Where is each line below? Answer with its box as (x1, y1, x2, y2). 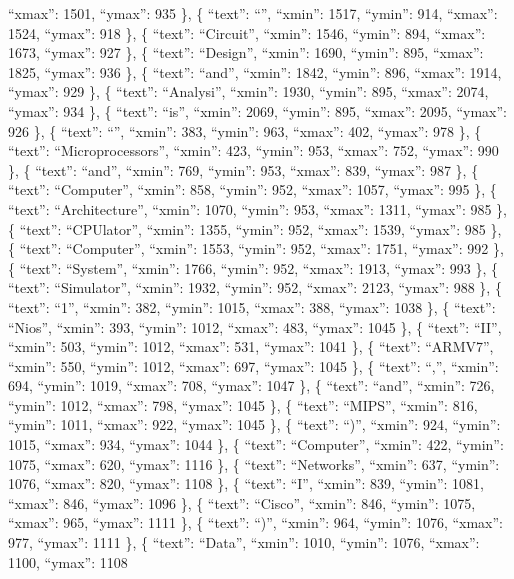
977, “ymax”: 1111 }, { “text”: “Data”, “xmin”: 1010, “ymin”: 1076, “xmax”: (8, 532, 480, 553)
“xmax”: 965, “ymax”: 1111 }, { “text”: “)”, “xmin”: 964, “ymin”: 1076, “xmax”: (8, 512, 504, 533)
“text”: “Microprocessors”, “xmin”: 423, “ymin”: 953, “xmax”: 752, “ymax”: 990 (8, 140, 499, 161)
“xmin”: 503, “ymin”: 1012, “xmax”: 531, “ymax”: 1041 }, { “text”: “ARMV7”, (8, 336, 494, 357)
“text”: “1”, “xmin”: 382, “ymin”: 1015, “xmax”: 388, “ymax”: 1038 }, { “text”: (8, 296, 496, 317)
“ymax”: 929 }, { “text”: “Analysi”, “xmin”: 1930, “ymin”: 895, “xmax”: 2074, (8, 81, 489, 102)
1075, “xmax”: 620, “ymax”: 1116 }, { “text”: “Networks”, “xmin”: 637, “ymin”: (8, 453, 500, 474)
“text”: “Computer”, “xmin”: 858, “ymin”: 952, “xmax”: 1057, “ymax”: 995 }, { (8, 179, 497, 200)
